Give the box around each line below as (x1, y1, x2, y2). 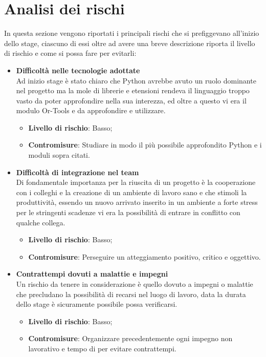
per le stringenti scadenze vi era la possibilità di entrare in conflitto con (16, 207, 240, 218)
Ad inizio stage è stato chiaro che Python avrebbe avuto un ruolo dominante (16, 75, 256, 86)
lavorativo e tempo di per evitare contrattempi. (28, 343, 176, 353)
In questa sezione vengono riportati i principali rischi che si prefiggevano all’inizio (4, 28, 259, 38)
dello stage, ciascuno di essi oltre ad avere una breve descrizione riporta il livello (4, 37, 255, 48)
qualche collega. (16, 217, 65, 227)
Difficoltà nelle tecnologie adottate (16, 65, 140, 75)
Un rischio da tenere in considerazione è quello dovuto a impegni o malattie (16, 279, 253, 289)
